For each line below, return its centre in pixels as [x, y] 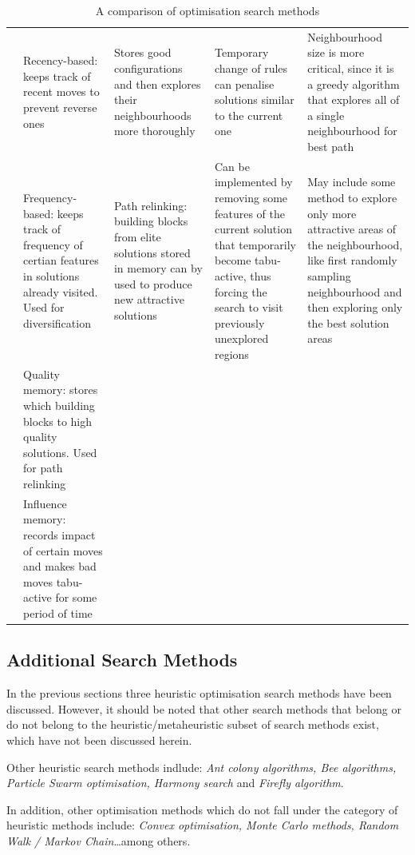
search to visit [249, 307]
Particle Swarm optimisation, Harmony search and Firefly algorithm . [175, 783]
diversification [57, 322]
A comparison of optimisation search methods [207, 10]
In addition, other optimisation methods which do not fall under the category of [202, 809]
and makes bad [60, 566]
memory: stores [61, 390]
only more [332, 213]
